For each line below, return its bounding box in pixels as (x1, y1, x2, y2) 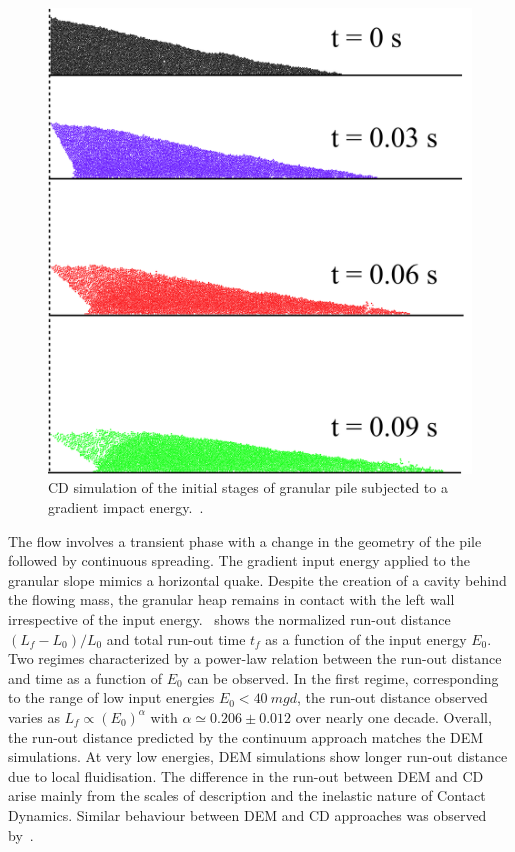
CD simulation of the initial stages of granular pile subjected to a (48, 477, 448, 498)
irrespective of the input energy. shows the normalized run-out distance (8, 609, 451, 629)
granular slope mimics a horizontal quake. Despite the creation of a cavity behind (8, 569, 507, 590)
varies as (8, 706, 60, 727)
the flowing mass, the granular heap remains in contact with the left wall (8, 589, 455, 610)
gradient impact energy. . (48, 497, 204, 518)
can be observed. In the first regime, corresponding (187, 667, 499, 688)
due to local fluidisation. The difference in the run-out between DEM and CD (8, 765, 484, 786)
